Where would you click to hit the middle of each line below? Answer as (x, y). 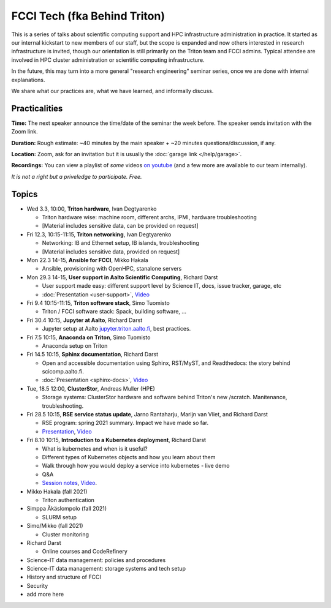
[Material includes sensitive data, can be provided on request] (120, 226)
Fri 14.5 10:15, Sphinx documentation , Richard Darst (93, 355)
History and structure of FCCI (64, 577)
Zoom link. (25, 132)
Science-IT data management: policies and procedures (96, 560)
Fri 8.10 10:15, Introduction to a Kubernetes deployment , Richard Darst (116, 440)
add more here (45, 595)
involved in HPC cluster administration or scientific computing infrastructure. (108, 60)
